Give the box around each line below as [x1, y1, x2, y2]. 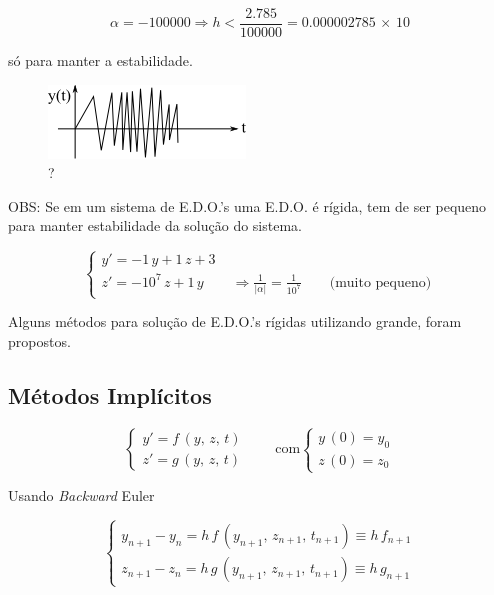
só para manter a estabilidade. [8, 50, 193, 71]
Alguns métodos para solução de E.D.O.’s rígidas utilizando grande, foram [8, 311, 462, 332]
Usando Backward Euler [8, 485, 155, 506]
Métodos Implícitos [8, 379, 212, 410]
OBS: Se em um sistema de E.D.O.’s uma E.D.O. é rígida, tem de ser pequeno [8, 195, 487, 216]
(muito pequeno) [329, 275, 432, 290]
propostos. [8, 331, 71, 351]
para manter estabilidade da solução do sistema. [8, 215, 302, 236]
